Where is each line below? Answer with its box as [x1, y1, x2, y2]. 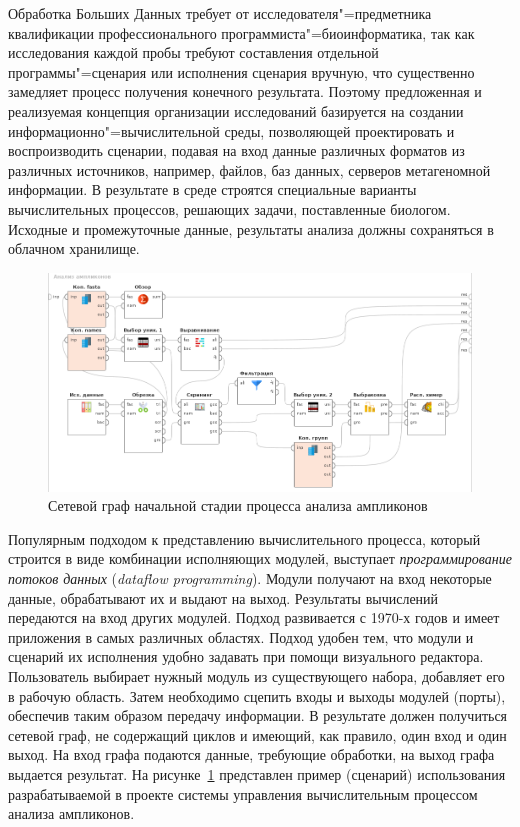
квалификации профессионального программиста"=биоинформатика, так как [8, 22, 475, 43]
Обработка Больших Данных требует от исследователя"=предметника [8, 3, 432, 23]
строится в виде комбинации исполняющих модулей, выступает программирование [8, 548, 513, 569]
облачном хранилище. [8, 238, 140, 259]
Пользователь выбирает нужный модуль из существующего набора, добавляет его [8, 666, 505, 687]
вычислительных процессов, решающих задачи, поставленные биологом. [8, 198, 451, 219]
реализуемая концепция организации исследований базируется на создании [8, 100, 464, 121]
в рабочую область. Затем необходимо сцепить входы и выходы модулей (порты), [8, 685, 506, 706]
